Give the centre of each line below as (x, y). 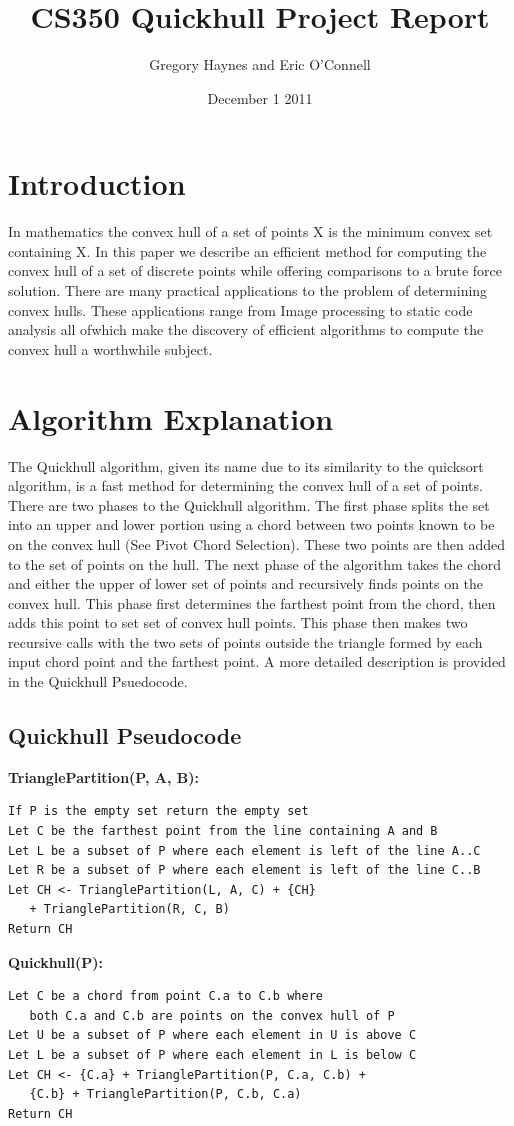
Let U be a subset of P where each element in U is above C (212, 1035)
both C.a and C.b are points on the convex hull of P (212, 1015)
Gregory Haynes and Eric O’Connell (260, 64)
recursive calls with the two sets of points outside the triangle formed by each (245, 641)
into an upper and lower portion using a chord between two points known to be (251, 524)
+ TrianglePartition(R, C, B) (129, 909)
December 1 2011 (260, 97)
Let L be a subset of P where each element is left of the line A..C (244, 850)
